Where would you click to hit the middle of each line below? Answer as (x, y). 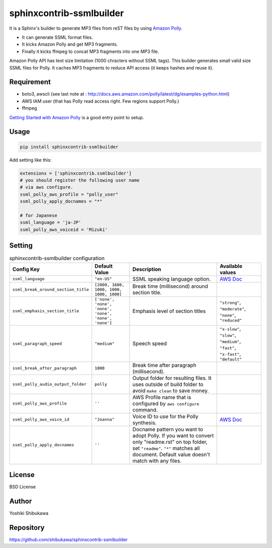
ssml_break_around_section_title (51, 289)
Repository (27, 528)
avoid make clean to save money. (171, 390)
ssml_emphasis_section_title (46, 311)
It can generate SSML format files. (57, 37)
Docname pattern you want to (168, 429)
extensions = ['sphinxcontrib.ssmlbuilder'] (76, 173)
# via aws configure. (47, 187)
